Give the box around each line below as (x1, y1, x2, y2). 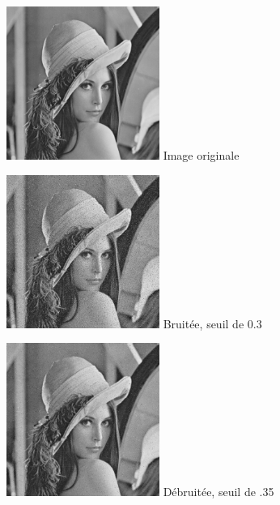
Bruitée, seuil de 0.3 (163, 315, 262, 332)
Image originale (163, 146, 240, 163)
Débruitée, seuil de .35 (163, 483, 274, 500)
